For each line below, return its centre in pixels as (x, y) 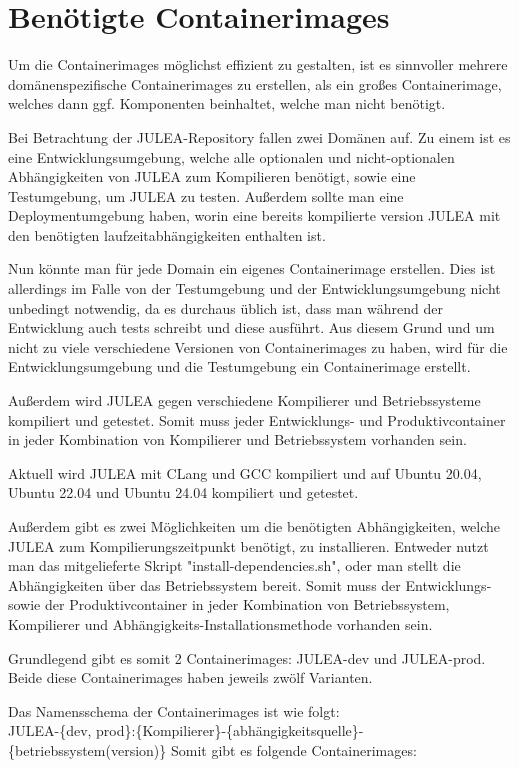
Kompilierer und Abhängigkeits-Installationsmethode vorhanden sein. (220, 623)
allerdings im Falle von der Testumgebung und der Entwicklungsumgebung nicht (254, 288)
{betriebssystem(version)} (87, 749)
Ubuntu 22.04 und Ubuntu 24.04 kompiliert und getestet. (183, 492)
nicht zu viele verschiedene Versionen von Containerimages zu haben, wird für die (258, 346)
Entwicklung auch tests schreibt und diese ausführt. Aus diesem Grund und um (251, 327)
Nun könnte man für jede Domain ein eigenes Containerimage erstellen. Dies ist (252, 268)
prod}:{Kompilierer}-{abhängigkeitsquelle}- (230, 730)
